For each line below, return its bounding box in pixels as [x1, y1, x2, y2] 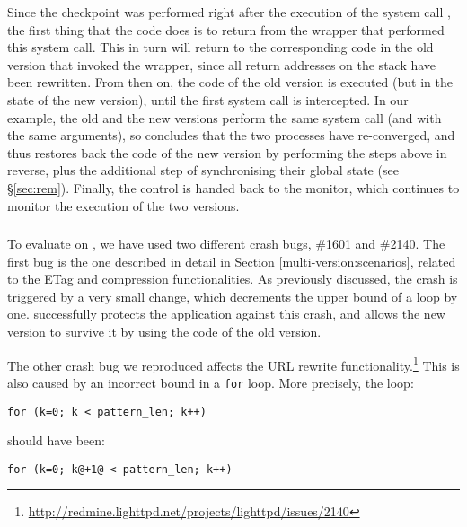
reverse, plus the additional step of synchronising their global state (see [7, 161, 399, 180]
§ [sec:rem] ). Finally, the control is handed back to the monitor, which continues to [7, 178, 460, 197]
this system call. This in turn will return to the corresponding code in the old [7, 38, 434, 57]
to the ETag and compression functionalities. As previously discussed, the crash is [7, 269, 458, 288]
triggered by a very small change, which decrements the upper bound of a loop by [7, 286, 458, 305]
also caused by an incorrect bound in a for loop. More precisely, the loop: [7, 373, 414, 391]
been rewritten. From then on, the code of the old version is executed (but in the [7, 73, 453, 92]
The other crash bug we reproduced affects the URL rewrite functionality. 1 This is [7, 353, 460, 374]
